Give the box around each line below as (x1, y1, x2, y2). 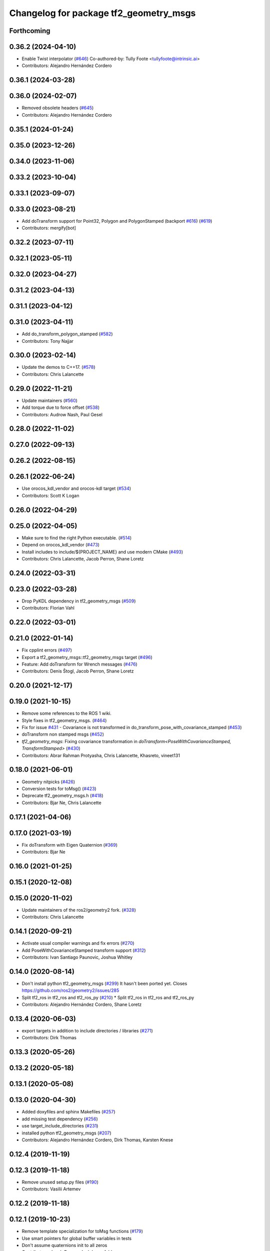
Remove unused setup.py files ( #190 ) (21, 1179, 98, 1185)
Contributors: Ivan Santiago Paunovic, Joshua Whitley (21, 954, 133, 960)
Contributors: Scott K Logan (21, 492, 79, 498)
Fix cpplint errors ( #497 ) (21, 647, 72, 653)
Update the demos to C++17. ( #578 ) (21, 364, 95, 370)
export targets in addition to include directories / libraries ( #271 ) (21, 1028, 153, 1034)
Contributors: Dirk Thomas (21, 1035, 77, 1041)
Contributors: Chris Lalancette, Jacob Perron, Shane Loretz (21, 555, 144, 561)
